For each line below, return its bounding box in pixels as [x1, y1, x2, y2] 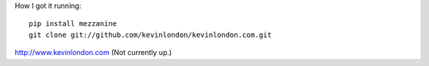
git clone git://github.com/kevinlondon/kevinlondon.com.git [29, 30, 272, 39]
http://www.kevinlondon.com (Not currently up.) [14, 48, 172, 57]
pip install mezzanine [29, 20, 118, 28]
